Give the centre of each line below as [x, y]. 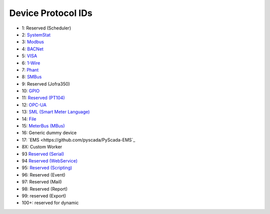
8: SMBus [32, 77]
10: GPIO [31, 91]
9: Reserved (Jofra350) [46, 84]
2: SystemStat [36, 34]
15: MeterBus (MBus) [43, 126]
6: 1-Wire [31, 63]
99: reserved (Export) [44, 195]
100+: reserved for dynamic [50, 203]
